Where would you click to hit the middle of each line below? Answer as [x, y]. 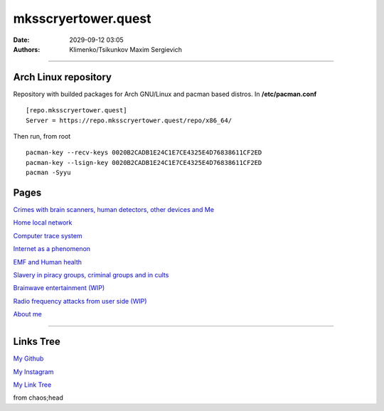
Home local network [43, 223]
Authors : [27, 49]
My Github [28, 358]
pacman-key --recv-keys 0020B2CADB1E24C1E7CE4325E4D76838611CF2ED [144, 153]
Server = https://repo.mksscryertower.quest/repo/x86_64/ [129, 120]
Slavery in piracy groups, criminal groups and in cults [91, 275]
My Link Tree [32, 385]
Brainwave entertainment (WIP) [59, 288]
